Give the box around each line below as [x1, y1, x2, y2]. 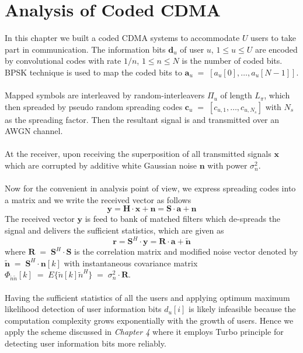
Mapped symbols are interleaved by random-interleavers [5, 89, 205, 101]
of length [220, 89, 252, 101]
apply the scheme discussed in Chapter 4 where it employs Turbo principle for [5, 325, 284, 338]
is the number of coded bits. [182, 54, 283, 67]
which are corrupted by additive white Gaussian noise [5, 159, 197, 172]
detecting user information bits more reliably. [5, 337, 166, 349]
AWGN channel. [5, 125, 63, 137]
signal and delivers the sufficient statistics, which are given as [5, 224, 224, 237]
